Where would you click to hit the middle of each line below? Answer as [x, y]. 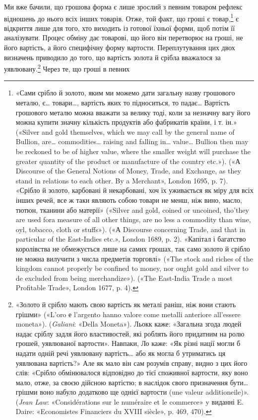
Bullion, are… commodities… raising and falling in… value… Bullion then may [132, 141]
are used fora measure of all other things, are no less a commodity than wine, [133, 219]
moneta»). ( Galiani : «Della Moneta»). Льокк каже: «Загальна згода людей [129, 324]
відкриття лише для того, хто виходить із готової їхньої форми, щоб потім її [120, 28]
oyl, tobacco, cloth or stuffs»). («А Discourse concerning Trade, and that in [130, 229]
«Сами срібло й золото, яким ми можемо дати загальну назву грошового [125, 93]
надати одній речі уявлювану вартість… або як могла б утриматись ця [121, 353]
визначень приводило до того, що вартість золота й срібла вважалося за [112, 57]
